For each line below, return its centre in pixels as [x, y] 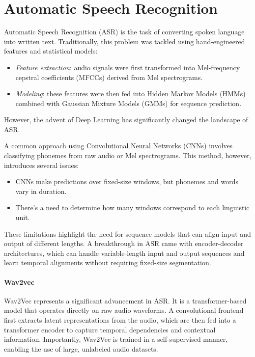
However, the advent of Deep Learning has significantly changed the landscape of [126, 120]
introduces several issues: [42, 165]
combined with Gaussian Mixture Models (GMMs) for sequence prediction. [128, 103]
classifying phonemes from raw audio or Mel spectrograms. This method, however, [128, 155]
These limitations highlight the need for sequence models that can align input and [127, 233]
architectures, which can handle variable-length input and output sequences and [124, 253]
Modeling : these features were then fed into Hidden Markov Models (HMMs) [130, 94]
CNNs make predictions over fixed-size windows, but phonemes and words [127, 181]
